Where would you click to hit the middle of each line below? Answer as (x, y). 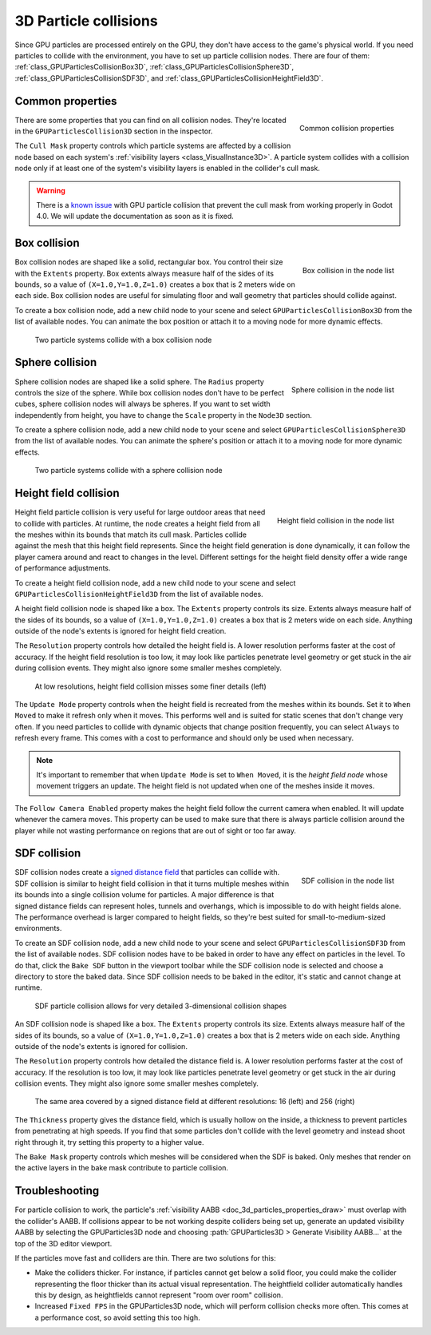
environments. (38, 928)
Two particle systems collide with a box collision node (123, 340)
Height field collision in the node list (335, 520)
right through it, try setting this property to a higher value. (109, 1142)
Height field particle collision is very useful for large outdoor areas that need (140, 512)
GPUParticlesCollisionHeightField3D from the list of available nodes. (139, 594)
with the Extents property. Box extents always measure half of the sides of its (144, 273)
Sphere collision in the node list (343, 390)
